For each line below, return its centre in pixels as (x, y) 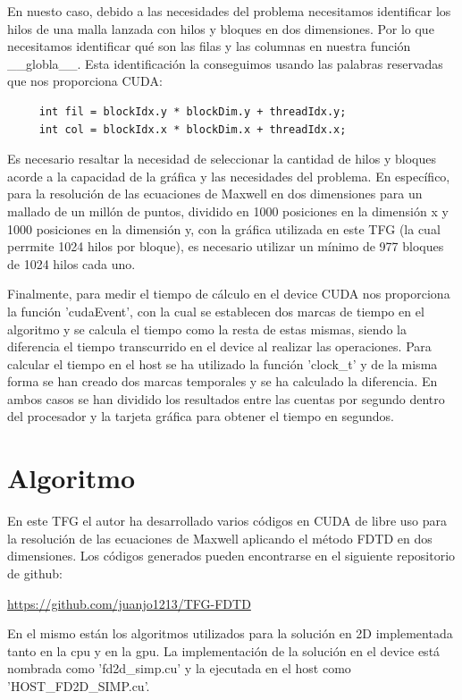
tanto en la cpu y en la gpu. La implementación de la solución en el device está (224, 650)
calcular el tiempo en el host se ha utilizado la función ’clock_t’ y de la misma (223, 363)
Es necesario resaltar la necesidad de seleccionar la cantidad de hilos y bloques (222, 159)
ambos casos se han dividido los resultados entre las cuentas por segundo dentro (226, 398)
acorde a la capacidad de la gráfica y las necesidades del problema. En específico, (229, 176)
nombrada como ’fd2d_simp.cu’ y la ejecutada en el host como (179, 668)
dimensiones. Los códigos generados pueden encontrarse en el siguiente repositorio (231, 556)
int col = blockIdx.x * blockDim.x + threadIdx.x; (193, 129)
